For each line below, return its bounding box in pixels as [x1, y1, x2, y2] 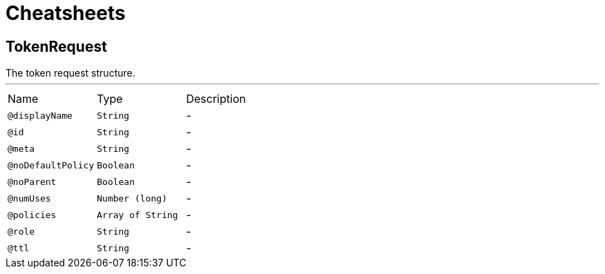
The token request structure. [6, 67, 135, 79]
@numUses [8, 193, 51, 204]
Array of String [97, 209, 178, 220]
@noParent [8, 176, 57, 187]
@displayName [8, 110, 73, 121]
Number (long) [97, 193, 167, 204]
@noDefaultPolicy [8, 159, 95, 170]
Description [186, 92, 246, 106]
